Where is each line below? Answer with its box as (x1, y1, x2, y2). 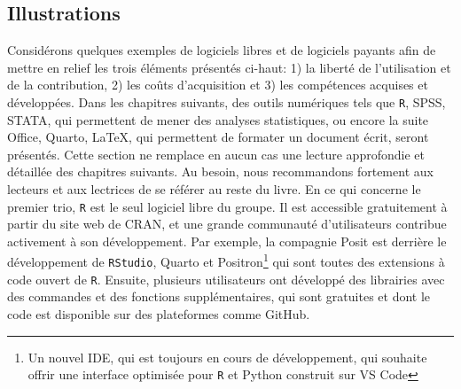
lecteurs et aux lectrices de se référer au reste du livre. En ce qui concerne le (7, 180, 421, 198)
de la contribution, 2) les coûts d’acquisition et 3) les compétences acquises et (7, 75, 428, 94)
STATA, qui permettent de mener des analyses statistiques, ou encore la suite (7, 110, 429, 128)
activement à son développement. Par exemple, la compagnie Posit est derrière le (7, 231, 447, 250)
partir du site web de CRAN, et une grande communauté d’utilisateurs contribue (7, 214, 447, 233)
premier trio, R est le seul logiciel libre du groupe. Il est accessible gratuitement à (7, 197, 448, 215)
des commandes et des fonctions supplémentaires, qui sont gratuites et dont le (7, 287, 431, 306)
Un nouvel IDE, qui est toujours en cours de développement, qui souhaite (27, 347, 427, 366)
